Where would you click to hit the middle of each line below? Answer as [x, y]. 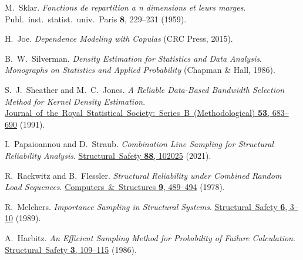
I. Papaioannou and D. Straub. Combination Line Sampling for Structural [139, 144]
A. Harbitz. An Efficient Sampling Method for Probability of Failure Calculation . [150, 237]
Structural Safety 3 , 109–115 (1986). [71, 249]
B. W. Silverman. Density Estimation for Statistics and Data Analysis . [133, 58]
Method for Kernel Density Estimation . [75, 101]
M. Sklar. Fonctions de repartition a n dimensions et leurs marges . [125, 7]
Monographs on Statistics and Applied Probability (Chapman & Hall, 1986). [140, 70]
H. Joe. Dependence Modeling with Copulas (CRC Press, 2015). [119, 39]
